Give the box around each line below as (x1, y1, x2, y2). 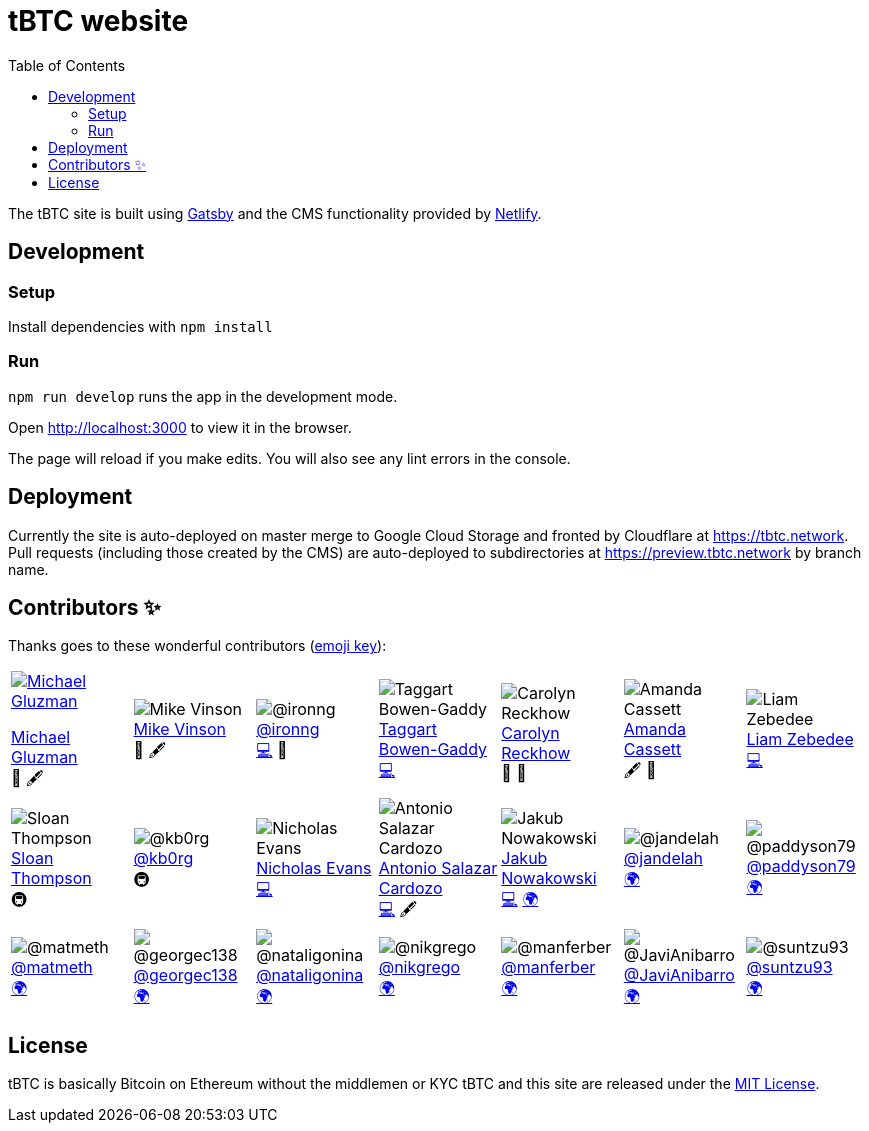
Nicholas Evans (256, 858, 372, 879)
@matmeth (11, 957, 93, 978)
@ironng (256, 719, 320, 740)
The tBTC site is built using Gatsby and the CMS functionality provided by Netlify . (8, 204, 542, 222)
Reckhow (501, 742, 571, 763)
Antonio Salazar (378, 858, 498, 879)
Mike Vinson (133, 719, 226, 740)
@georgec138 (133, 965, 238, 986)
